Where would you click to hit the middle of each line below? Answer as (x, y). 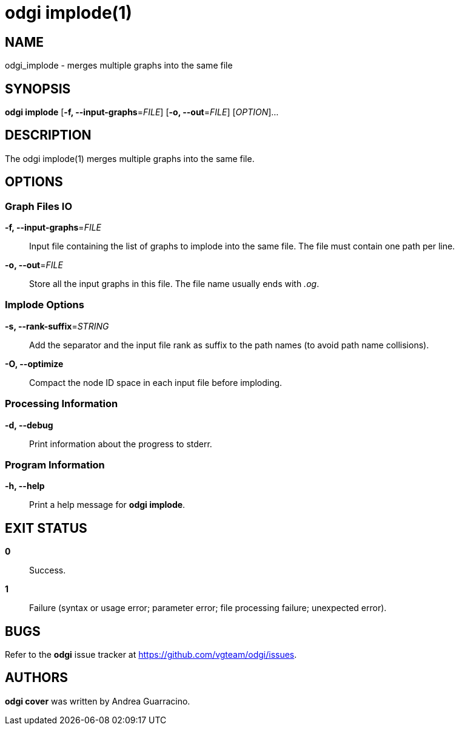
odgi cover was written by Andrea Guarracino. (98, 701)
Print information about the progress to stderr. (121, 444)
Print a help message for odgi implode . (107, 505)
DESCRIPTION (48, 135)
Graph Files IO (39, 206)
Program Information (55, 465)
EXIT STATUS (46, 528)
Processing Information (62, 404)
